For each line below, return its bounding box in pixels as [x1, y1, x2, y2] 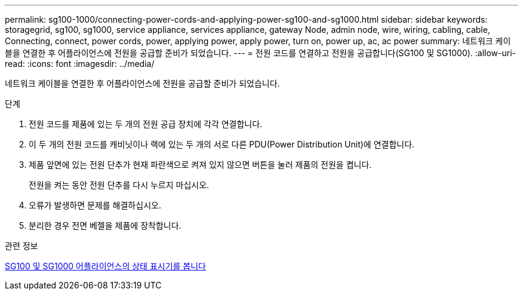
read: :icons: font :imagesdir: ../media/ [5, 59, 155, 69]
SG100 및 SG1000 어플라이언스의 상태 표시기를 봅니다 [5, 261, 206, 271]
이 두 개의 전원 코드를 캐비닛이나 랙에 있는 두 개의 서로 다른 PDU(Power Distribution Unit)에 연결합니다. [29, 139, 415, 149]
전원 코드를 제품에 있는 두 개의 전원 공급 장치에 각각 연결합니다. [29, 119, 263, 129]
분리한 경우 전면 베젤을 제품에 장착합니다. [29, 220, 181, 231]
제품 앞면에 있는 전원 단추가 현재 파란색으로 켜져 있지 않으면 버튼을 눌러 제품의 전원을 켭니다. [29, 159, 372, 170]
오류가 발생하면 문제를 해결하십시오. [29, 200, 161, 210]
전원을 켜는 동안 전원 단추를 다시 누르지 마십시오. [29, 180, 210, 190]
